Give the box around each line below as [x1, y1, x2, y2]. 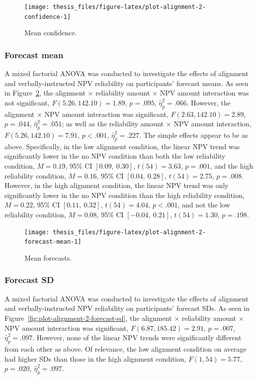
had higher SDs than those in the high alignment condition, [4, 353, 186, 364]
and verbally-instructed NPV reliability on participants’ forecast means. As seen [4, 78, 249, 88]
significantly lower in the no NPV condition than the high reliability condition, [4, 189, 245, 200]
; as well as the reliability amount [62, 118, 164, 129]
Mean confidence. [24, 27, 77, 38]
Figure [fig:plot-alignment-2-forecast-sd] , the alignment [4, 312, 172, 323]
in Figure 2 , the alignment [4, 88, 86, 98]
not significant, [4, 97, 50, 107]
